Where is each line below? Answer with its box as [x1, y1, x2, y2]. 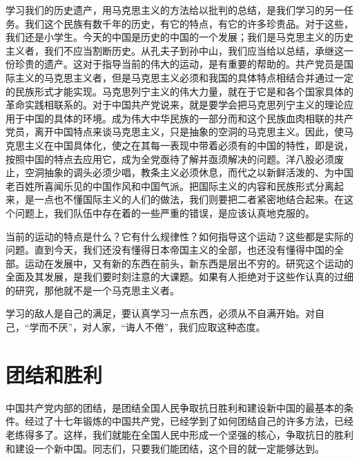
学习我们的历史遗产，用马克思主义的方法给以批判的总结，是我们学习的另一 [6, 3, 344, 17]
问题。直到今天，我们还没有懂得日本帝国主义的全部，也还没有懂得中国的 [6, 242, 334, 257]
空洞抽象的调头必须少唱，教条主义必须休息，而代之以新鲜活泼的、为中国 [24, 165, 353, 180]
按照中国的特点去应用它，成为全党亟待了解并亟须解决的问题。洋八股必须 [6, 151, 334, 166]
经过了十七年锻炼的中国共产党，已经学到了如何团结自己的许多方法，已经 [24, 414, 353, 428]
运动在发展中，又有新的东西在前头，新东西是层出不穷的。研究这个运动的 [24, 256, 353, 270]
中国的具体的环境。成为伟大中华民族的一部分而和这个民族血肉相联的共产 [24, 111, 353, 125]
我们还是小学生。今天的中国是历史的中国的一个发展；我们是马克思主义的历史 [6, 30, 353, 44]
